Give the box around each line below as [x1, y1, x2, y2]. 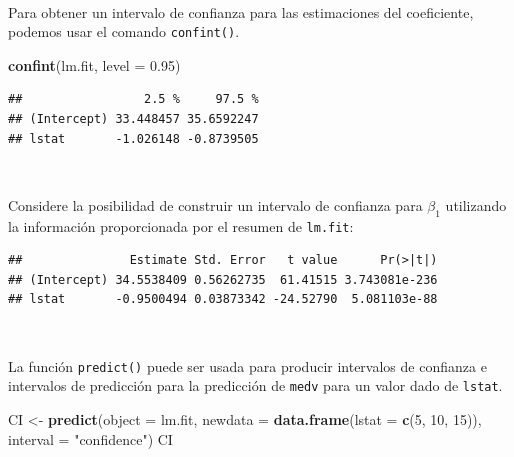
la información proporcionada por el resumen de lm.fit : [8, 215, 354, 236]
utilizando [445, 194, 507, 215]
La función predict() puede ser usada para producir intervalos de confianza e [8, 355, 487, 376]
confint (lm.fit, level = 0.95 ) [8, 54, 181, 75]
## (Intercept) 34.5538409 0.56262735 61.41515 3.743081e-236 [8, 272, 438, 287]
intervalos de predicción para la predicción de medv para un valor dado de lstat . [8, 375, 503, 396]
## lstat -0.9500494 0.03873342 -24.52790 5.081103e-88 [8, 292, 438, 307]
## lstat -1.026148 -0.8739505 [8, 131, 259, 146]
